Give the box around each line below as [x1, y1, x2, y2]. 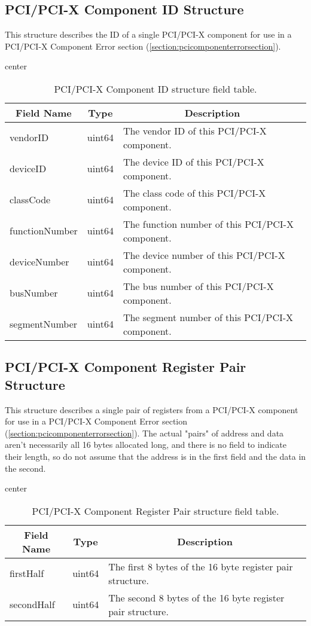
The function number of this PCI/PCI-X [123, 216, 294, 231]
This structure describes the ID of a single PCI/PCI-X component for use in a [5, 28, 292, 41]
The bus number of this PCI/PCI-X [123, 279, 274, 293]
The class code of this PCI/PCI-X [123, 185, 266, 200]
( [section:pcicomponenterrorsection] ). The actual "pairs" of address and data [5, 426, 284, 439]
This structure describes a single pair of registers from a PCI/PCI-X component [5, 403, 298, 416]
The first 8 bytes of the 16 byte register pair [108, 559, 293, 573]
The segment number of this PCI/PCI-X [123, 310, 294, 324]
